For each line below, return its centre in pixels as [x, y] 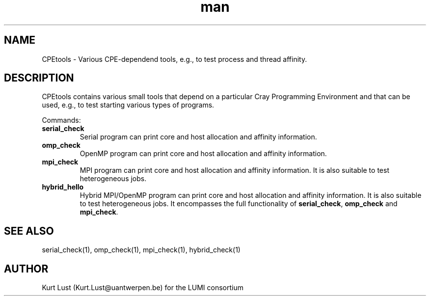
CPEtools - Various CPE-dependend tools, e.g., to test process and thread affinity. [175, 59]
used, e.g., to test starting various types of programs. [128, 105]
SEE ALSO [29, 231]
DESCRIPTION [39, 78]
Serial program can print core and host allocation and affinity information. [198, 137]
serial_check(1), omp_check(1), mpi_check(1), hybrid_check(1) [141, 250]
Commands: [61, 120]
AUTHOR [26, 269]
